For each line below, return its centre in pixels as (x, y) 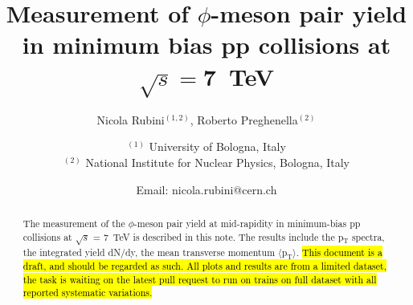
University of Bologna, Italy (217, 146)
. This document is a (339, 252)
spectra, (368, 236)
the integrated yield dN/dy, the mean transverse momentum (149, 252)
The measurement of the (74, 223)
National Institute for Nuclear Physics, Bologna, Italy (218, 162)
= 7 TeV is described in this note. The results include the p (218, 236)
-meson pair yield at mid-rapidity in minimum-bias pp (247, 223)
